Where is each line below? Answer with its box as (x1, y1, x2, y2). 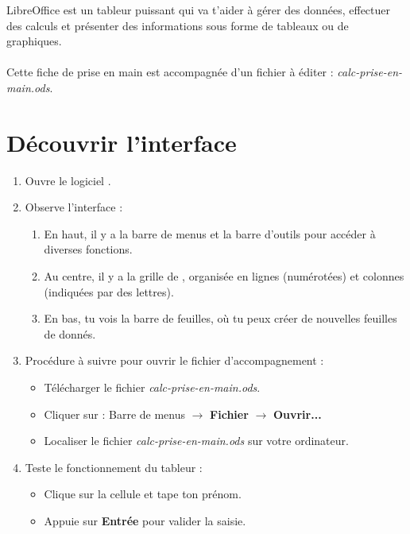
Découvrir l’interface (6, 126, 237, 158)
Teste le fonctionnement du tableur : (25, 459, 203, 475)
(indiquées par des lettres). (44, 283, 174, 300)
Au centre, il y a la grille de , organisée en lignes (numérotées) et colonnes (44, 268, 404, 284)
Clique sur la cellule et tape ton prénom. (44, 486, 242, 502)
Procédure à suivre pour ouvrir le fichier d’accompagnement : (25, 352, 324, 369)
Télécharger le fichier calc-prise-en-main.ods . (44, 379, 261, 396)
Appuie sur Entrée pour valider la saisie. (44, 513, 246, 528)
